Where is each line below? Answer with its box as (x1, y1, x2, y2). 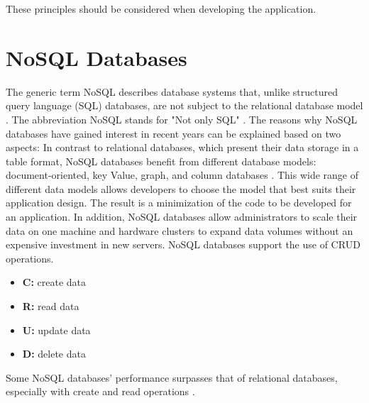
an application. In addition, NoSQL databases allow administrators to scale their (6, 209, 358, 224)
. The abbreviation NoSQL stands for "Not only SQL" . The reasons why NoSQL (6, 111, 358, 126)
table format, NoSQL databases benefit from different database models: (6, 153, 316, 168)
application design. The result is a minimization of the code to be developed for (6, 195, 352, 210)
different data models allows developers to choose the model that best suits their (6, 181, 356, 196)
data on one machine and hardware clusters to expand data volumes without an (6, 223, 353, 238)
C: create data (22, 275, 87, 289)
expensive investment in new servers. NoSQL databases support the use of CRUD (6, 237, 360, 252)
